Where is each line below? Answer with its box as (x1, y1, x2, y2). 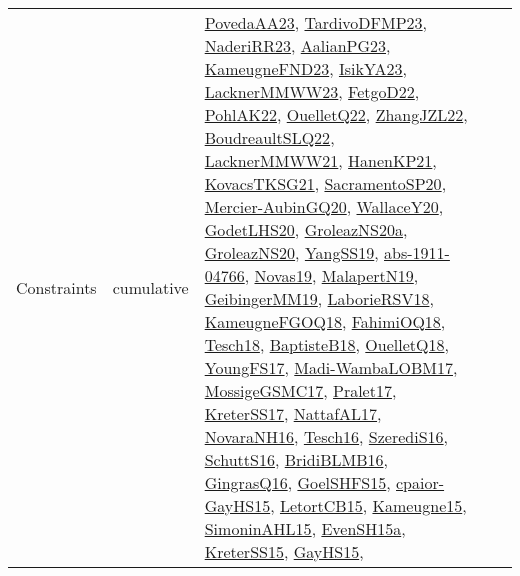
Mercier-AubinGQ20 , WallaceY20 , (204, 195, 444, 218)
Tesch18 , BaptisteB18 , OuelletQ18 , (204, 333, 449, 356)
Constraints (16, 275, 97, 299)
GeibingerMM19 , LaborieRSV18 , (204, 287, 434, 310)
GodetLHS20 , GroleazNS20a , (204, 218, 408, 241)
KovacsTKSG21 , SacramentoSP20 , (204, 172, 447, 195)
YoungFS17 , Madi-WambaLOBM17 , (204, 356, 458, 379)
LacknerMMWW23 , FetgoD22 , (204, 80, 420, 103)
